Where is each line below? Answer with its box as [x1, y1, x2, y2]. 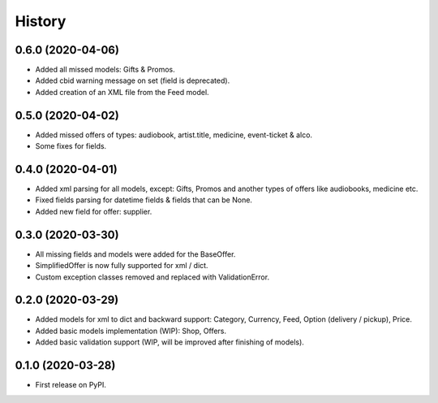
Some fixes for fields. [35, 141, 107, 151]
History [15, 12, 67, 30]
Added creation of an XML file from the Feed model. [35, 87, 210, 97]
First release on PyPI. [35, 380, 107, 390]
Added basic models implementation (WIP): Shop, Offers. [35, 326, 227, 336]
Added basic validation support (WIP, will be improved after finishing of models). [35, 337, 304, 347]
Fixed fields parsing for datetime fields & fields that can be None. [35, 195, 253, 205]
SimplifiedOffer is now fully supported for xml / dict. [35, 261, 208, 271]
